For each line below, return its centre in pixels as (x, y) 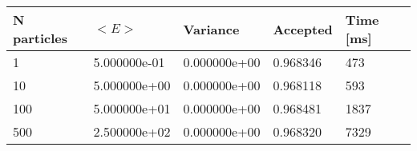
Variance (211, 29)
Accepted (303, 29)
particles (40, 38)
